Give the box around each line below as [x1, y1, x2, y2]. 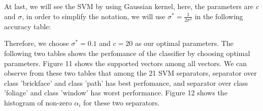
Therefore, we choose [4, 38, 69, 48]
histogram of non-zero [4, 97, 72, 107]
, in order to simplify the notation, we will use [22, 11, 166, 21]
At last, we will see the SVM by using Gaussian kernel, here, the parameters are [4, 1, 254, 11]
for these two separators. [83, 97, 160, 107]
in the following [194, 11, 243, 21]
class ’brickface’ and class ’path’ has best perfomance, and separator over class [4, 77, 248, 88]
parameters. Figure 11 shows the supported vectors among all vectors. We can [4, 58, 247, 68]
